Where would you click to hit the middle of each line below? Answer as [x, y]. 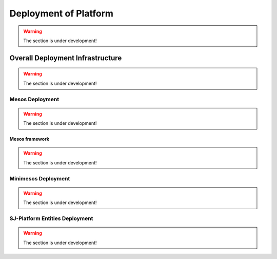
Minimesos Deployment [40, 178]
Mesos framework [29, 139]
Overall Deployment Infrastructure [66, 58]
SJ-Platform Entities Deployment [51, 218]
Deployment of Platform [62, 13]
